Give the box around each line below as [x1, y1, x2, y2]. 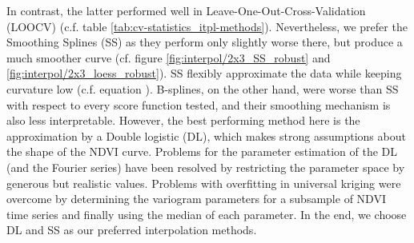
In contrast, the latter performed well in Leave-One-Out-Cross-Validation [6, 2, 366, 18]
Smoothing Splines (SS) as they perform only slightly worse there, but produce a [6, 34, 403, 50]
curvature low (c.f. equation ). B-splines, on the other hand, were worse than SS [6, 80, 399, 97]
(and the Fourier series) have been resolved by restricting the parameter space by [6, 158, 405, 175]
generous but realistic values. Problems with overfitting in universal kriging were [6, 174, 401, 191]
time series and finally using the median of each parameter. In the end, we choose [6, 205, 407, 222]
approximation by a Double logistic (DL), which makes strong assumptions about [6, 127, 406, 144]
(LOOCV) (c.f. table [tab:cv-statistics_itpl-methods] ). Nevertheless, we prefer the [6, 18, 408, 34]
